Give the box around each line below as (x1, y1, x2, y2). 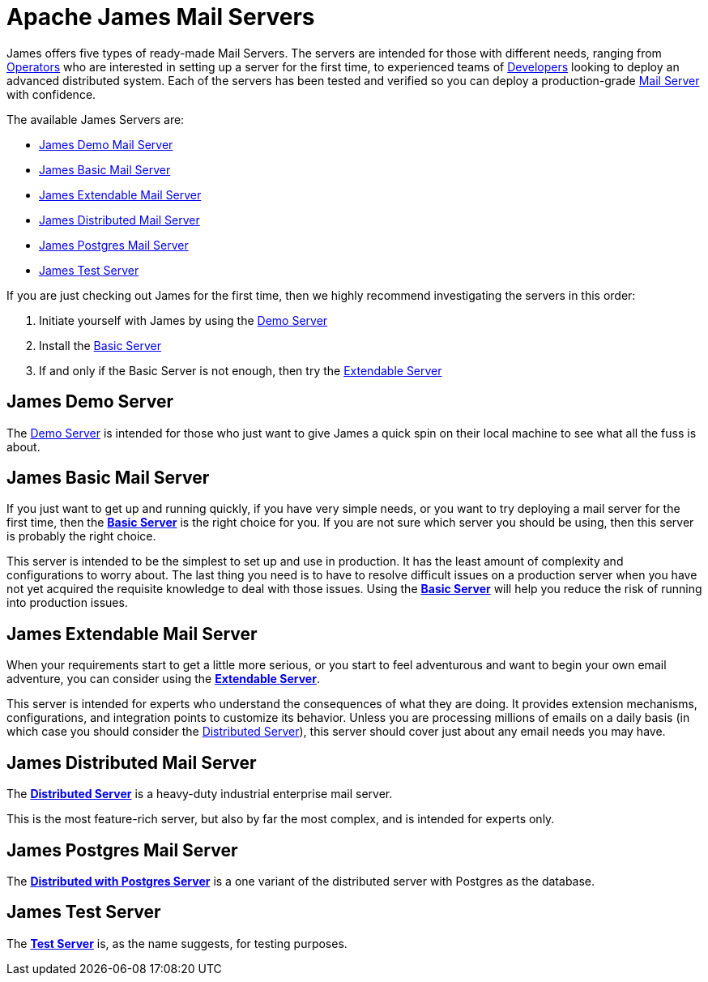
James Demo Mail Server (39, 137, 173, 152)
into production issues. (6, 596, 128, 610)
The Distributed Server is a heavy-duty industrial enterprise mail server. (6, 787, 393, 801)
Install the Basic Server (39, 338, 162, 352)
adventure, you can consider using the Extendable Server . (6, 672, 320, 686)
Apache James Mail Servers (6, 3, 315, 31)
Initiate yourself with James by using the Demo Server (39, 313, 328, 327)
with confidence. (6, 87, 96, 101)
